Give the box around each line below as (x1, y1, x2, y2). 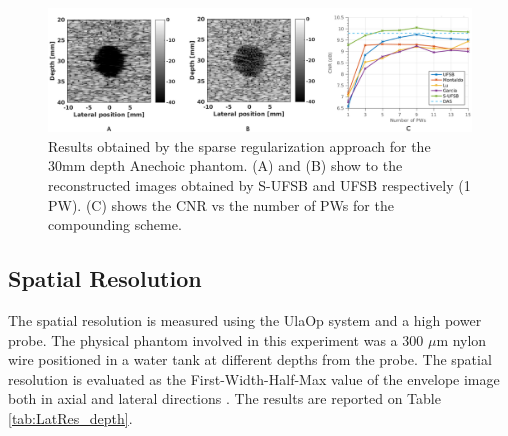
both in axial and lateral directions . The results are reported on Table (8, 388, 441, 409)
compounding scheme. (48, 214, 182, 235)
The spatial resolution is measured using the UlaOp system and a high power (8, 309, 482, 330)
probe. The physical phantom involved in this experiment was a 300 (8, 329, 424, 350)
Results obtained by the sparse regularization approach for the (48, 135, 431, 156)
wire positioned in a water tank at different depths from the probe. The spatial (8, 349, 492, 370)
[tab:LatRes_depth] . (8, 407, 133, 428)
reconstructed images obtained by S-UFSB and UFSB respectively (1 (48, 175, 471, 195)
